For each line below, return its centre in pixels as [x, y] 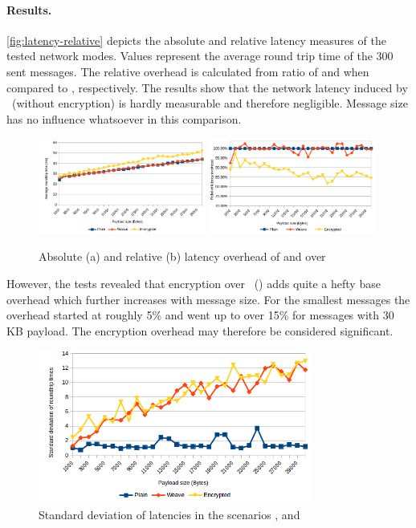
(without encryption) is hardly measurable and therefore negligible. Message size [210, 103]
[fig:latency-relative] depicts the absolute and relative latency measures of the [196, 40]
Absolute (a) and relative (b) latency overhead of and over [182, 256]
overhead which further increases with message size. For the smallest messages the [208, 299]
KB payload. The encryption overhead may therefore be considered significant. [200, 330]
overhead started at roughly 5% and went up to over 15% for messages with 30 [200, 315]
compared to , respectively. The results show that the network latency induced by [207, 87]
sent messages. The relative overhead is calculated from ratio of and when [188, 71]
